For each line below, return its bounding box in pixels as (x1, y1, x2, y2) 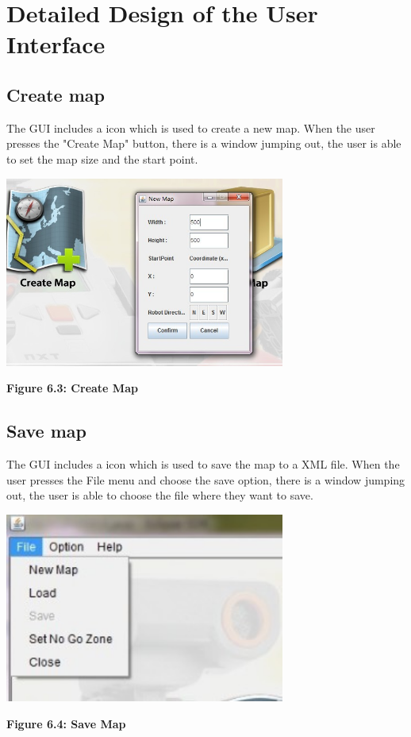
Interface (6, 28, 106, 60)
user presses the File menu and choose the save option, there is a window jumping (6, 471, 405, 488)
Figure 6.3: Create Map (6, 380, 138, 396)
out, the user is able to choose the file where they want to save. (6, 487, 313, 504)
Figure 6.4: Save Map (6, 715, 126, 731)
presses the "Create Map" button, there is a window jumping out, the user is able (6, 135, 401, 152)
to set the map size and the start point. (6, 150, 198, 167)
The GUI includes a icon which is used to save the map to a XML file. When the (6, 456, 400, 473)
